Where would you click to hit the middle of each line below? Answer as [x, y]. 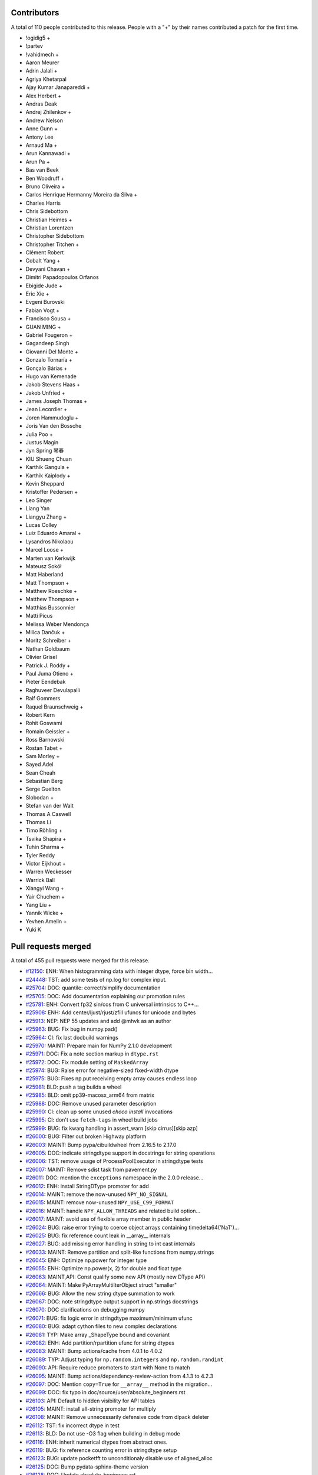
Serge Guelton [43, 789]
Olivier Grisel [41, 657]
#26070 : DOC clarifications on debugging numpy [85, 1310]
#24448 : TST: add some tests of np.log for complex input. [96, 979]
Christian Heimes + [49, 219]
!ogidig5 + [38, 38]
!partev [34, 46]
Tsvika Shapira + [46, 838]
